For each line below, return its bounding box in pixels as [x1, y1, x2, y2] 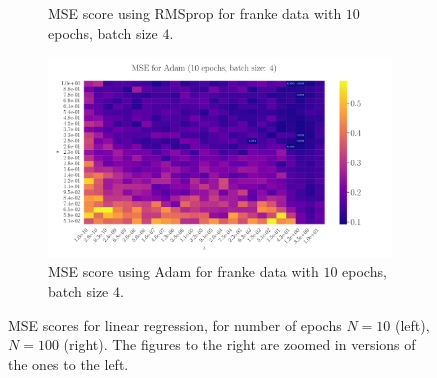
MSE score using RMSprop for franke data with [48, 3, 342, 23]
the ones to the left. [8, 353, 129, 374]
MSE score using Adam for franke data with [48, 261, 319, 282]
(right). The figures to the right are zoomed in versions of [63, 334, 416, 355]
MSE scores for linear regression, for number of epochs [8, 314, 342, 335]
